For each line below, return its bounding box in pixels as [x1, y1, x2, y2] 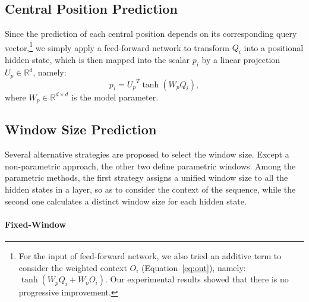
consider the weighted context [18, 261, 127, 273]
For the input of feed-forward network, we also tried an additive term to [18, 249, 282, 262]
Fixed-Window [5, 218, 67, 230]
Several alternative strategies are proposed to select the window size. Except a [5, 148, 289, 161]
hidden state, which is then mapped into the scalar [5, 54, 190, 66]
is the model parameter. [71, 90, 159, 103]
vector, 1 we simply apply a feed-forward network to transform [5, 39, 230, 54]
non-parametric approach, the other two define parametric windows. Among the [5, 159, 296, 172]
